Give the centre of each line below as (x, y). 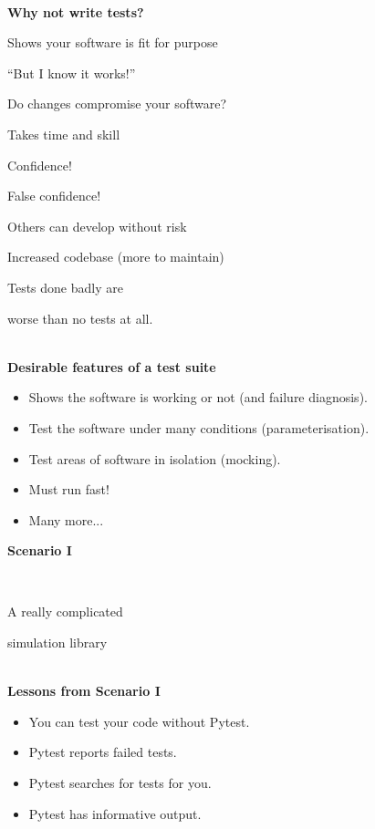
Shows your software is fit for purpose (113, 42)
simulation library (57, 642)
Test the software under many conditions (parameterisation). (199, 427)
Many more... (66, 519)
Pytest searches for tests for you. (120, 783)
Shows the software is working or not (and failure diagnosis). (198, 397)
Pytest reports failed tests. (103, 752)
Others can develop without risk (97, 226)
